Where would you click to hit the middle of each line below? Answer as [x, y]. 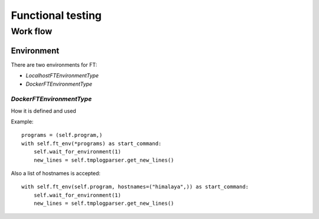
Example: [22, 122]
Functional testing [56, 15]
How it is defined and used [43, 111]
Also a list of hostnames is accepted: [56, 173]
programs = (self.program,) [62, 135]
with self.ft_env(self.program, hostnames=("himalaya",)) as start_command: [135, 187]
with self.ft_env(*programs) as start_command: [92, 143]
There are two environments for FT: [54, 64]
